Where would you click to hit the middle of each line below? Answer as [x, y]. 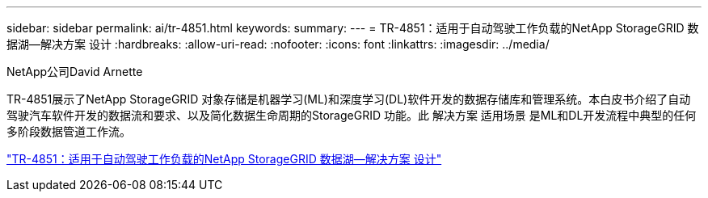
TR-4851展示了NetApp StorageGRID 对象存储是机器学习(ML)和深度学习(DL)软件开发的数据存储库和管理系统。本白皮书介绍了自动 [349, 99]
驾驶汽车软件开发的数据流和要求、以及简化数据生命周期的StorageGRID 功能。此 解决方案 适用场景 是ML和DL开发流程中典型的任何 [352, 115]
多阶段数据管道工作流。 [69, 131]
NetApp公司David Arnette [75, 72]
